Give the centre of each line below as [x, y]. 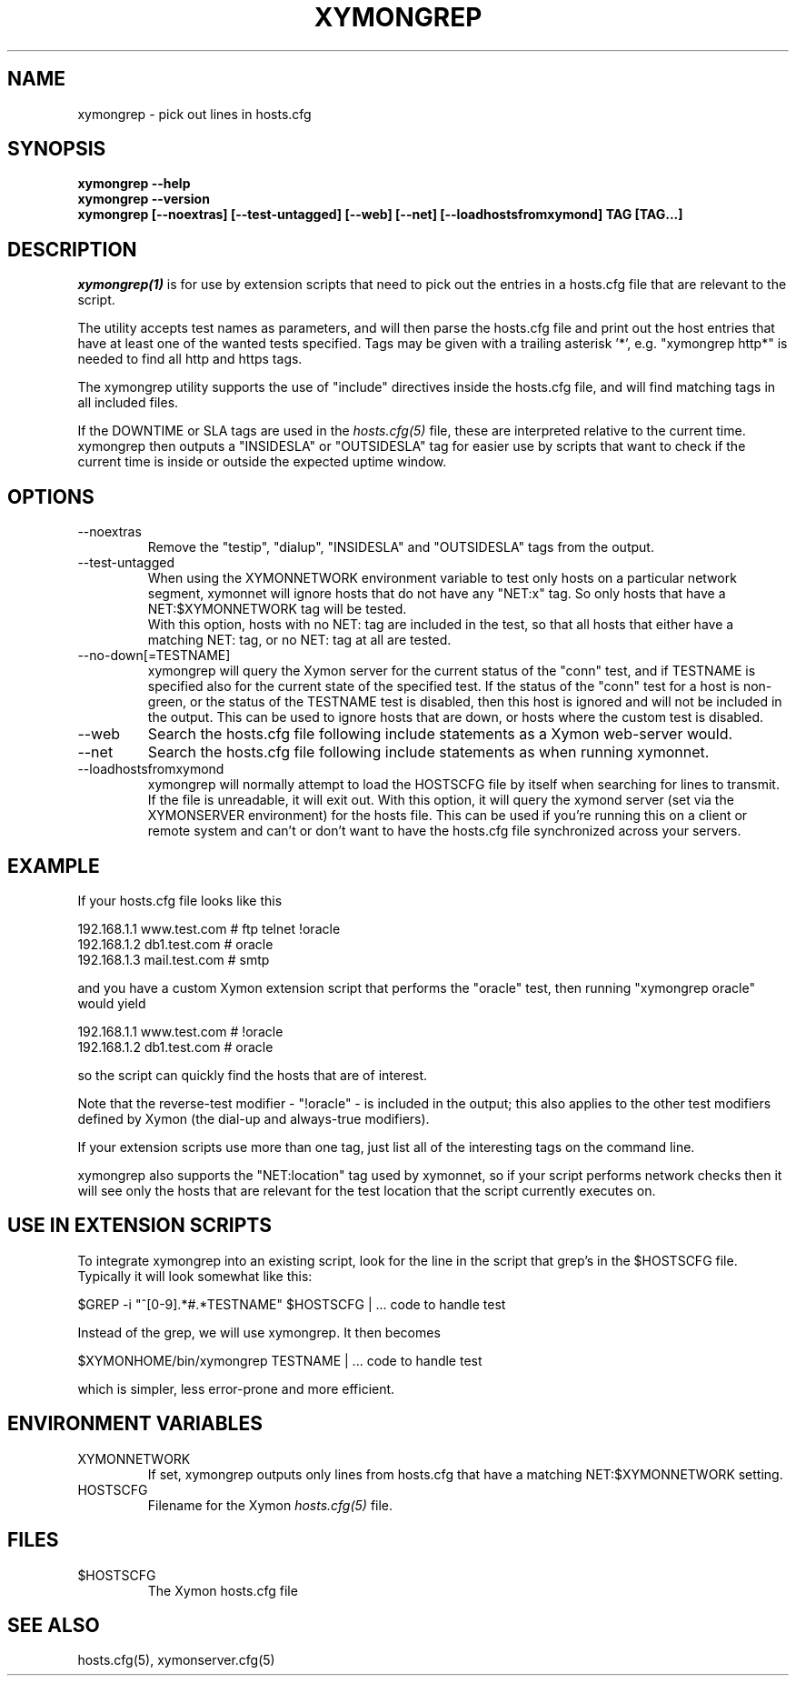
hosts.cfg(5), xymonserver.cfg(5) [176, 1660]
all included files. [128, 403]
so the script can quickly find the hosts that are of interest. [253, 1075]
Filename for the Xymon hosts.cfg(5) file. [270, 1505]
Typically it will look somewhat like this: [195, 1276]
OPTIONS [51, 496]
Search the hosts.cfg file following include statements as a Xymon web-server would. [440, 734]
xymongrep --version [144, 199]
